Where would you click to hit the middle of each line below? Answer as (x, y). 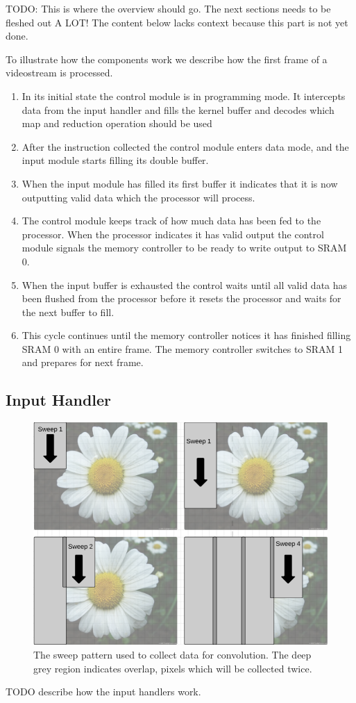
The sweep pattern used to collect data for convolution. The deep (172, 654)
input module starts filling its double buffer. (115, 160)
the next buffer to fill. (68, 312)
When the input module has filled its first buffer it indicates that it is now (180, 183)
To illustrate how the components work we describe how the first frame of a (167, 59)
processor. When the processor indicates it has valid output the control (173, 234)
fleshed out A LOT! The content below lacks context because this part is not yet (177, 22)
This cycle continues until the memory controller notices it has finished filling (186, 335)
